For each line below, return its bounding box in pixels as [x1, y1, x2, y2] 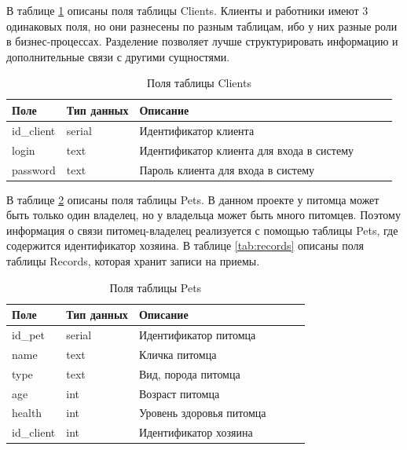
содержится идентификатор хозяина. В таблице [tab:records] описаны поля [6, 237, 364, 254]
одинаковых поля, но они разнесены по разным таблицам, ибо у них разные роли [6, 17, 398, 34]
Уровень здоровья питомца [138, 404, 266, 421]
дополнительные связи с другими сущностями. [6, 48, 230, 64]
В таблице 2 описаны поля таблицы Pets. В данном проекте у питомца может [6, 191, 379, 207]
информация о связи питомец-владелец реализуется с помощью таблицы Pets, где [6, 221, 398, 238]
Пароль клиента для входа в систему [139, 161, 315, 177]
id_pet [12, 327, 46, 342]
